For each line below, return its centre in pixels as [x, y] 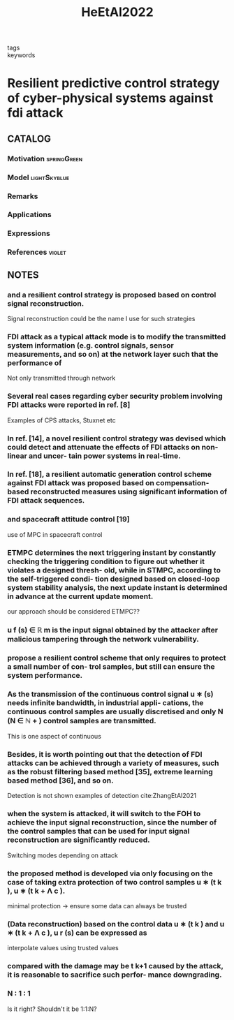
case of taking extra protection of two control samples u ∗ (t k [115, 882]
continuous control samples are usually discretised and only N [115, 711]
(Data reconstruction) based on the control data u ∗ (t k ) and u [116, 924]
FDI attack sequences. [46, 501]
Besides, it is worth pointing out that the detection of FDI [105, 755]
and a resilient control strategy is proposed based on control [112, 295]
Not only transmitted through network [61, 378]
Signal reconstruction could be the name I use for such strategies [101, 318]
